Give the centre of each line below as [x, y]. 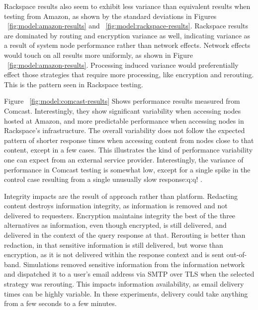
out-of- [237, 254]
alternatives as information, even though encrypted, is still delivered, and [115, 225]
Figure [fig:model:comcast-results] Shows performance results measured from [122, 101]
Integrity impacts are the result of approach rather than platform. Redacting [121, 196]
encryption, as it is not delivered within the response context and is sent [114, 254]
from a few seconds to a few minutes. [60, 303]
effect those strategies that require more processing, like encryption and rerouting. [129, 75]
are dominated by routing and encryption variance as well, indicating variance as [127, 35]
